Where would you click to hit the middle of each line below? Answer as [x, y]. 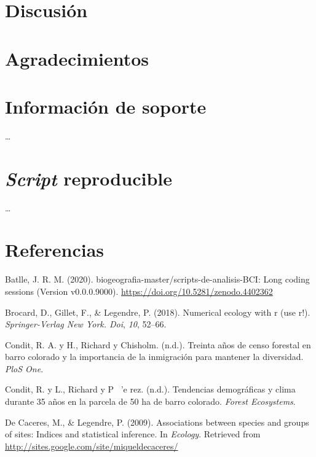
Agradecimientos [77, 58]
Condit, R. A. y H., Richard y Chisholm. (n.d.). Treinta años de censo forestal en [158, 344]
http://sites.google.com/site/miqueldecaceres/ [92, 446]
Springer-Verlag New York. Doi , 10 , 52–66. [86, 324]
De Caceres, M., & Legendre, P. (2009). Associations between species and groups [157, 422]
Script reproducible [89, 178]
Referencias [55, 250]
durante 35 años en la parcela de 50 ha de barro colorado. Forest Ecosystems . [150, 401]
